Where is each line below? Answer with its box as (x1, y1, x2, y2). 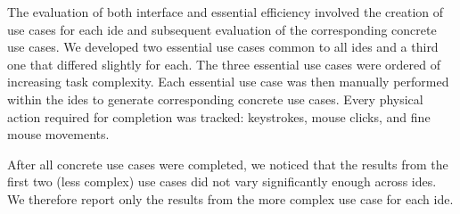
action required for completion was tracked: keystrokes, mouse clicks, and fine (7, 107, 431, 126)
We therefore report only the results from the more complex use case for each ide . (7, 189, 454, 208)
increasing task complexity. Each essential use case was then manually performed (7, 72, 449, 91)
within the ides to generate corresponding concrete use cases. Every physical (7, 89, 423, 108)
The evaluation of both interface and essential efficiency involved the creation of (7, 3, 444, 21)
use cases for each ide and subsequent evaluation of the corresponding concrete (7, 20, 437, 38)
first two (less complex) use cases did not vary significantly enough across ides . (7, 172, 437, 191)
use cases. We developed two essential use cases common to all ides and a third (7, 37, 439, 56)
